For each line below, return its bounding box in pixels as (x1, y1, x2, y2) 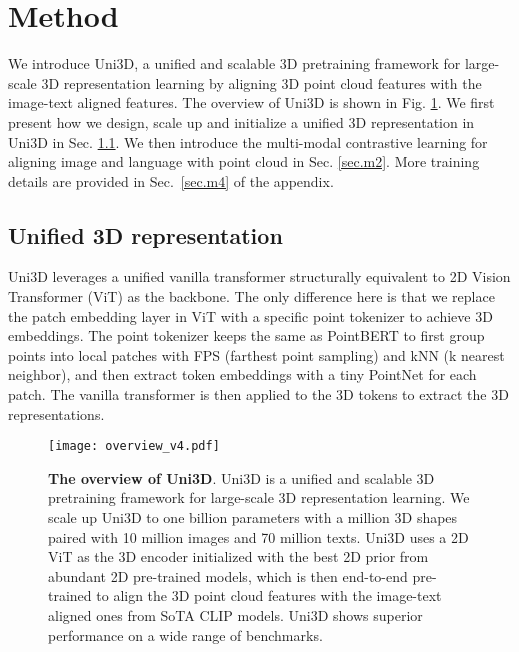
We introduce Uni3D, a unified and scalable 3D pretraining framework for (8, 53, 461, 74)
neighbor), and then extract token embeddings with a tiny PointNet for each (8, 364, 477, 385)
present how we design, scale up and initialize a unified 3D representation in (8, 111, 475, 132)
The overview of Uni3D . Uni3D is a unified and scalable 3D (48, 467, 435, 488)
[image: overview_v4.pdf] (48, 439, 220, 454)
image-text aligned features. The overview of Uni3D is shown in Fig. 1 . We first (8, 92, 495, 113)
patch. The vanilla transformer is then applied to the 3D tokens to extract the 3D (8, 384, 509, 405)
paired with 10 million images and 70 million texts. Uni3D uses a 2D (48, 526, 469, 547)
